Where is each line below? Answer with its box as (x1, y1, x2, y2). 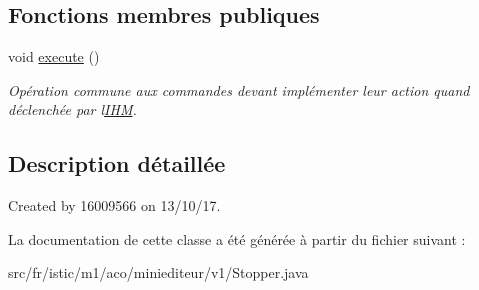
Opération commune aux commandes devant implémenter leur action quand (8, 79, 470, 100)
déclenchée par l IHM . (8, 99, 137, 120)
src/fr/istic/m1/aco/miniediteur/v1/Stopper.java (8, 262, 309, 283)
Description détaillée (8, 148, 226, 179)
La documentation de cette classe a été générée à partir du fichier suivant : (8, 228, 466, 249)
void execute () (8, 46, 100, 67)
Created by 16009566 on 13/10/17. (8, 195, 221, 216)
